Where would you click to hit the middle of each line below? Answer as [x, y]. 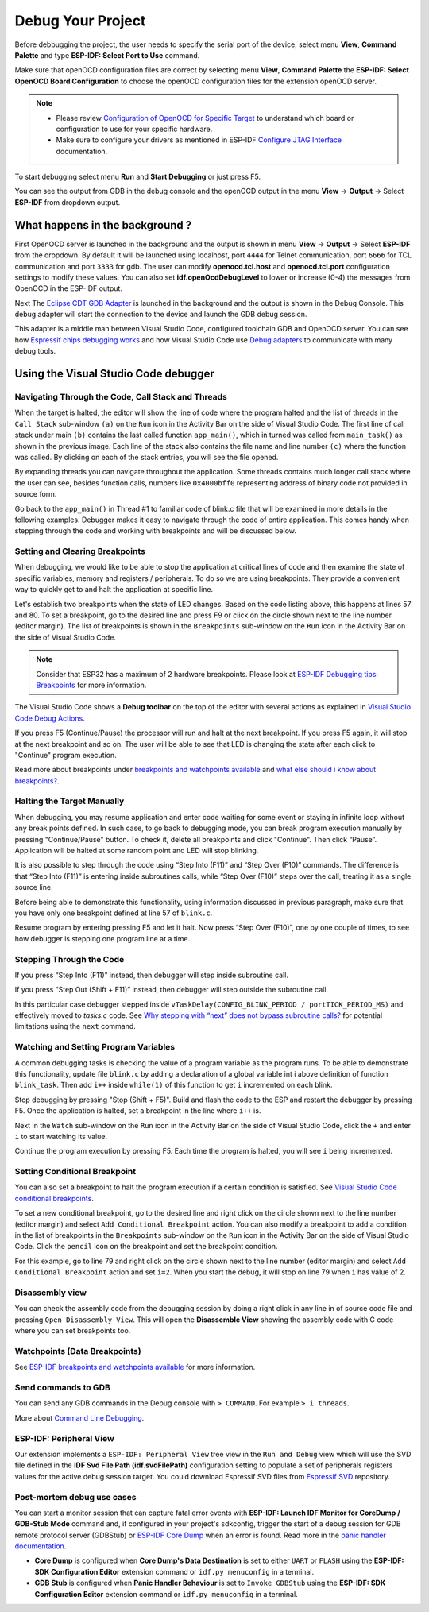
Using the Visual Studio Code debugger [114, 374]
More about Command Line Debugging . [79, 1417]
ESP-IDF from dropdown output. [68, 202]
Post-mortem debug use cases [75, 1497]
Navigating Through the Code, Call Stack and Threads [121, 397]
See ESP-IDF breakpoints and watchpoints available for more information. [135, 1367]
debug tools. [35, 351]
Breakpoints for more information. [91, 685]
